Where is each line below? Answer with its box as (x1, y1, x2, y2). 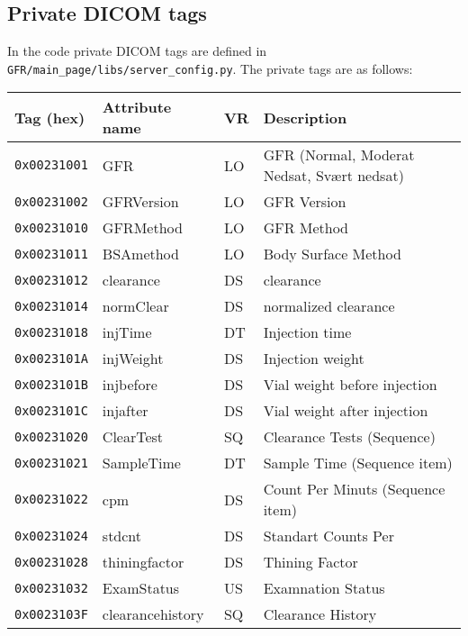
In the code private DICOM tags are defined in (7, 41, 267, 60)
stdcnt (102, 525, 142, 547)
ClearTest (102, 426, 164, 448)
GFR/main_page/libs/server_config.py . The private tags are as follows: (7, 59, 413, 77)
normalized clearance (263, 295, 395, 317)
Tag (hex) (14, 106, 85, 128)
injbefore (102, 374, 157, 395)
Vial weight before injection (263, 374, 437, 395)
